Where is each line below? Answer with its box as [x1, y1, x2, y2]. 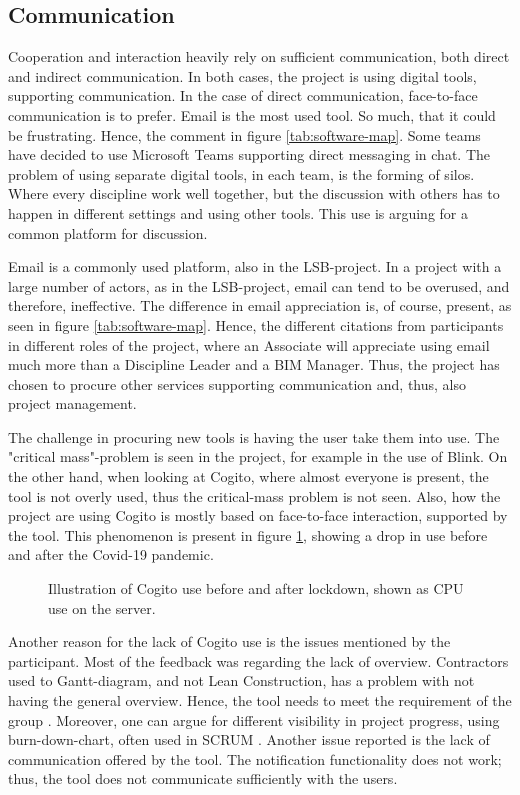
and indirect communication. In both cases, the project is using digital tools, [8, 65, 477, 86]
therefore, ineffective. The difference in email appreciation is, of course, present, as [8, 295, 512, 316]
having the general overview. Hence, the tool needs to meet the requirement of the [8, 690, 512, 711]
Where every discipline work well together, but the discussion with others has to [8, 183, 500, 204]
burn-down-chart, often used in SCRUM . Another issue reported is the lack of [8, 729, 490, 750]
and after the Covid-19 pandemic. [8, 544, 214, 565]
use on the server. [48, 597, 156, 618]
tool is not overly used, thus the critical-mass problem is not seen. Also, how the [8, 485, 501, 506]
